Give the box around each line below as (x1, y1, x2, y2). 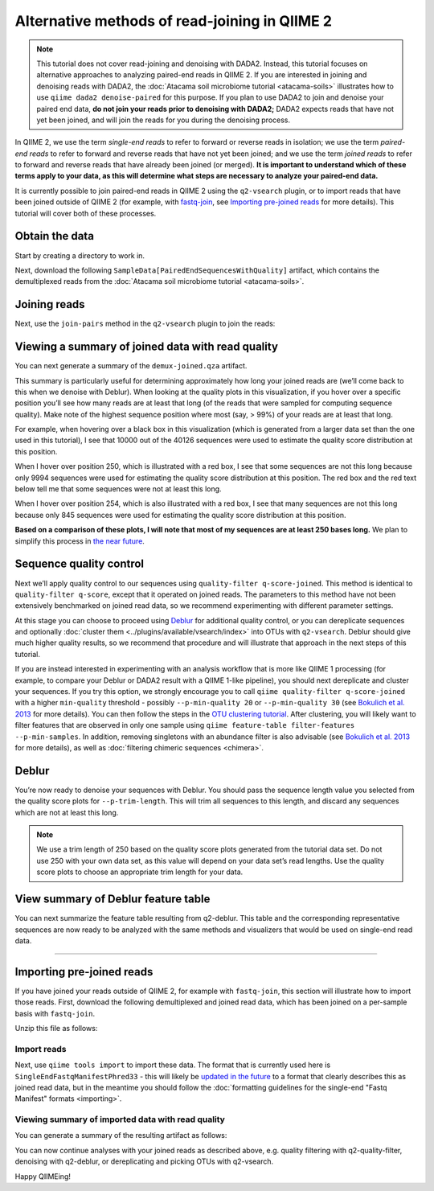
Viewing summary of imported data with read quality (14, 1114, 225, 1125)
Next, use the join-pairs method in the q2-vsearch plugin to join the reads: (14, 318, 276, 329)
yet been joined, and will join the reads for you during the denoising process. (36, 115, 291, 125)
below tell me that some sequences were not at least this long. (14, 484, 222, 494)
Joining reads (14, 298, 85, 311)
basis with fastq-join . (14, 1008, 96, 1018)
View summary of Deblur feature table (14, 893, 211, 906)
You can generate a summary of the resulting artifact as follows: (14, 1131, 227, 1140)
